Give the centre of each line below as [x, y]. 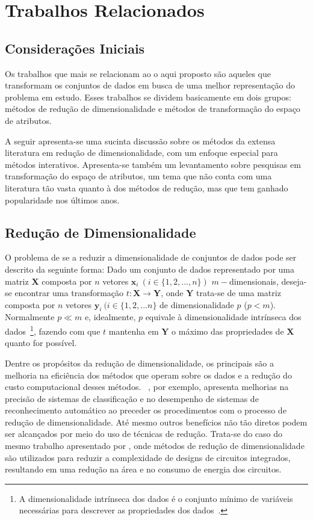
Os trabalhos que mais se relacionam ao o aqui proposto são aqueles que [138, 73]
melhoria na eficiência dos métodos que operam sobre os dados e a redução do [148, 375]
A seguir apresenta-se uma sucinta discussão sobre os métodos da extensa [140, 141]
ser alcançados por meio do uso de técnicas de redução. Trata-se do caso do [144, 434]
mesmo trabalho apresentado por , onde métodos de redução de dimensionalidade [155, 446]
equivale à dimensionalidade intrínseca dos [223, 317]
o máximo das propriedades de [228, 331]
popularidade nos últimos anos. [62, 200]
